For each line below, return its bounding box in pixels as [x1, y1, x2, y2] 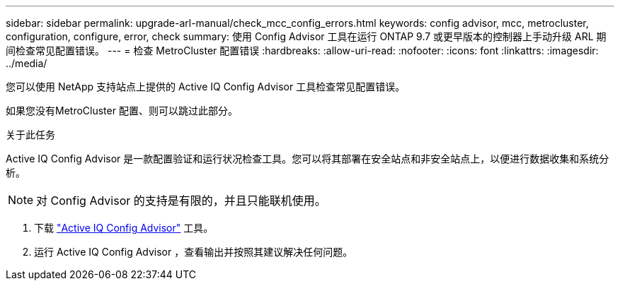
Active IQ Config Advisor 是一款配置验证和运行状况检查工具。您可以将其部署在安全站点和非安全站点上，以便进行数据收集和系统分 [6, 153, 609, 165]
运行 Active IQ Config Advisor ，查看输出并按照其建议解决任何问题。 [34, 246, 353, 258]
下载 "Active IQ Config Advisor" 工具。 [34, 222, 214, 234]
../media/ [6, 57, 47, 69]
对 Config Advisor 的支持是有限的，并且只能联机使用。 [36, 193, 326, 208]
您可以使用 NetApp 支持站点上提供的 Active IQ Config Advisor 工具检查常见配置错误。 [6, 81, 406, 93]
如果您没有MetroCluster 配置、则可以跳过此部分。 [6, 105, 238, 117]
